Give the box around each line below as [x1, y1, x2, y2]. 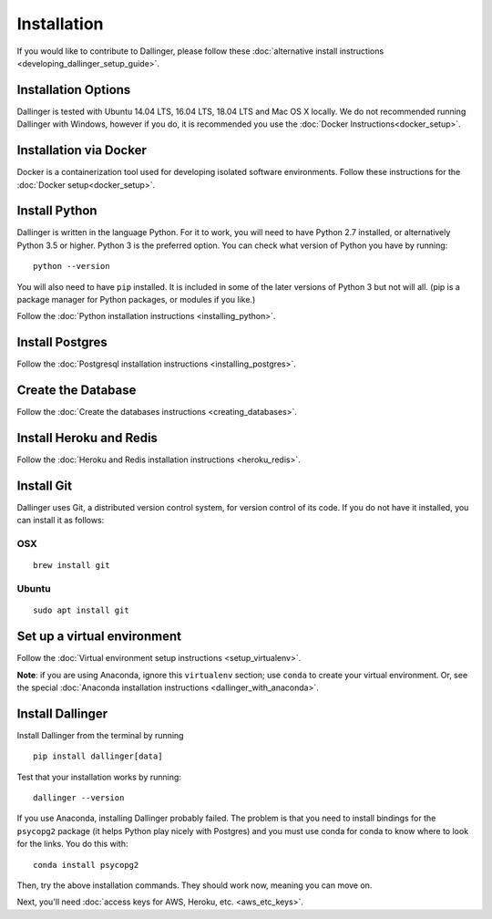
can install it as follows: [16, 515, 105, 526]
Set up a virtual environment [16, 629, 182, 645]
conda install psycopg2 [33, 860, 139, 870]
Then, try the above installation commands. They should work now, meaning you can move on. [16, 880, 373, 891]
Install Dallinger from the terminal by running [16, 729, 184, 740]
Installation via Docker [16, 142, 148, 159]
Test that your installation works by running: [16, 771, 182, 782]
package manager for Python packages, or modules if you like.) [16, 294, 256, 305]
